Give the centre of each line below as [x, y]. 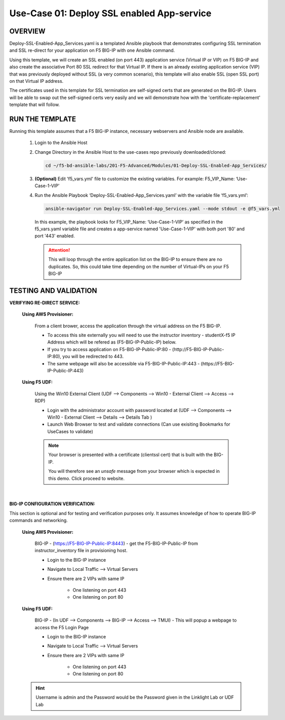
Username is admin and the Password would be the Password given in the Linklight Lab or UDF [135, 697]
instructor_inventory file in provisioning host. [81, 551]
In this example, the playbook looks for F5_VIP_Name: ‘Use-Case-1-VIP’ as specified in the [129, 222]
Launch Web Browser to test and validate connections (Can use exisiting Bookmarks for [139, 424]
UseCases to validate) [70, 431]
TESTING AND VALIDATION [53, 290]
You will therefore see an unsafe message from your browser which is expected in [134, 471]
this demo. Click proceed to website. [87, 478]
